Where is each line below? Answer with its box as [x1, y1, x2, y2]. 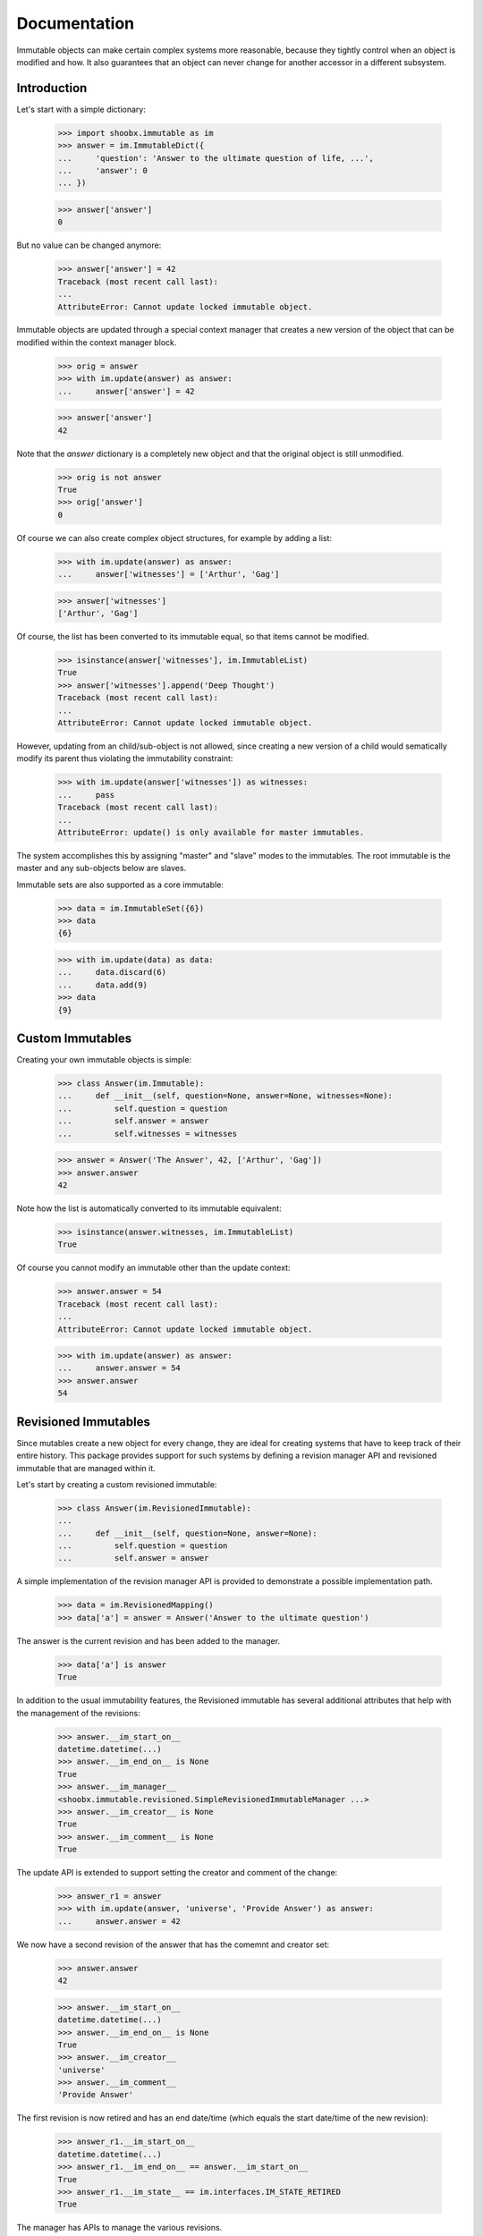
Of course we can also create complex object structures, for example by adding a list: [16, 532, 333, 543]
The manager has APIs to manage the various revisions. [16, 2223, 223, 2233]
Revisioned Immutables [16, 1414, 151, 1429]
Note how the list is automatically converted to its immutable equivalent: [16, 1203, 282, 1214]
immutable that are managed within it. [16, 1462, 156, 1473]
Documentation [16, 13, 135, 33]
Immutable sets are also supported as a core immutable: [16, 879, 224, 890]
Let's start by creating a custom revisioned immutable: [16, 1478, 217, 1489]
